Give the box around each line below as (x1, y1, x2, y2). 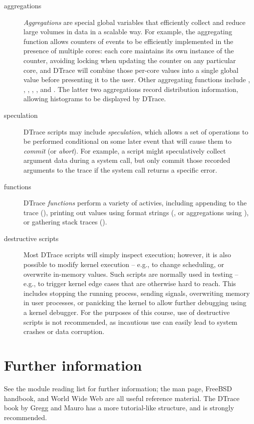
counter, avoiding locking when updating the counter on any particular (23, 55, 236, 65)
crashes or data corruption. (23, 326, 105, 336)
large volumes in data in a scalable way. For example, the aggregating (23, 26, 232, 37)
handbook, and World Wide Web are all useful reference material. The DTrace (4, 393, 240, 403)
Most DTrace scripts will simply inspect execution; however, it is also (23, 249, 231, 260)
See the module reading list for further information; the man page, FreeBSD (4, 383, 232, 393)
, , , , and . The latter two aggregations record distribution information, (23, 84, 238, 94)
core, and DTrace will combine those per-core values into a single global (23, 65, 239, 75)
